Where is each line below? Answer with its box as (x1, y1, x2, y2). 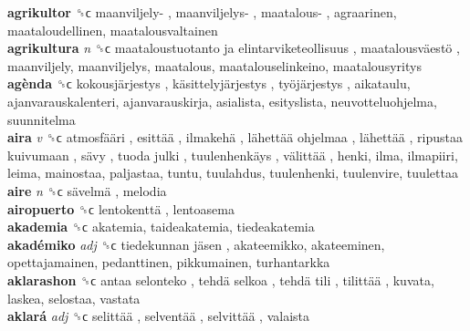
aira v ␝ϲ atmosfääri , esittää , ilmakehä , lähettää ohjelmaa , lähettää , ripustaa (7, 128, 463, 147)
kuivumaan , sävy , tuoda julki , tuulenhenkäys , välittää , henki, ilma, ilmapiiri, (7, 145, 458, 164)
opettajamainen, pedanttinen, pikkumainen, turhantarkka (7, 253, 330, 272)
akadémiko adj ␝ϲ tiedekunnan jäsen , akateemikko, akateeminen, (7, 234, 385, 253)
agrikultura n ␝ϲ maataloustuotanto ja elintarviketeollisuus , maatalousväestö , (7, 38, 460, 57)
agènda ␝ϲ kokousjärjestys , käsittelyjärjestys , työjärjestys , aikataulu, (7, 74, 411, 93)
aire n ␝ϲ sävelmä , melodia (7, 181, 167, 200)
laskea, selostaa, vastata (7, 288, 141, 307)
